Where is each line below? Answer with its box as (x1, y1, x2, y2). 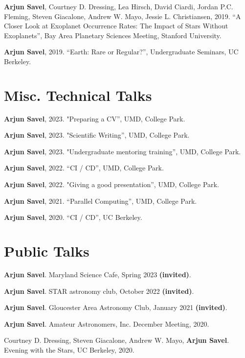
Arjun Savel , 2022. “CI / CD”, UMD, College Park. (4, 163, 164, 173)
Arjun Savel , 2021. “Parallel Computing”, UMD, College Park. (4, 195, 197, 206)
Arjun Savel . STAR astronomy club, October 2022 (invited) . (4, 286, 194, 296)
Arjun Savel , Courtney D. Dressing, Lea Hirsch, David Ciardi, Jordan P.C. (4, 1, 233, 11)
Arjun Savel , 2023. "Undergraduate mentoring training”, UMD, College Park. (4, 146, 241, 156)
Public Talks (4, 241, 89, 261)
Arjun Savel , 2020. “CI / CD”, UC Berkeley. (4, 212, 142, 222)
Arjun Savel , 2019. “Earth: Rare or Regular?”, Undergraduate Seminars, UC (4, 47, 239, 57)
